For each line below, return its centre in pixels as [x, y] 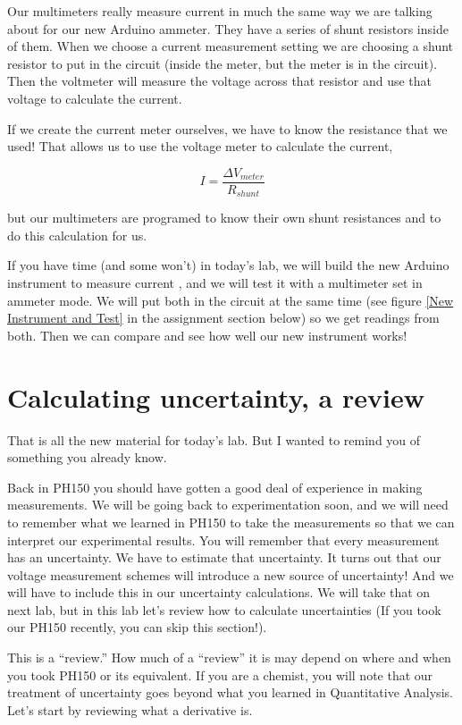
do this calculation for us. [77, 235]
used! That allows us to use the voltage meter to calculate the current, [200, 146]
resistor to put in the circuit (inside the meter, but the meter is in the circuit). [223, 63]
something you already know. [87, 457]
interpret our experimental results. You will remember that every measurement [223, 540]
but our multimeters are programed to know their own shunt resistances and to [224, 218]
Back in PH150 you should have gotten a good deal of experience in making [215, 487]
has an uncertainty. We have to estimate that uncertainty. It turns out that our [224, 557]
